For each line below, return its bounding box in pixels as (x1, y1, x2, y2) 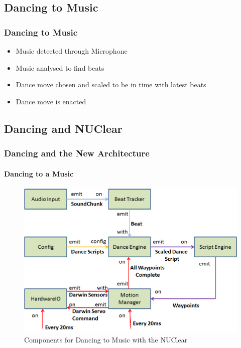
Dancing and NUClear (4, 120, 123, 136)
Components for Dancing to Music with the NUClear (24, 334, 188, 344)
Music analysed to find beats (16, 62, 104, 73)
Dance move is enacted (16, 96, 86, 106)
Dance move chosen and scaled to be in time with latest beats (16, 79, 206, 90)
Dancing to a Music (4, 168, 74, 179)
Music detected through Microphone (16, 46, 128, 56)
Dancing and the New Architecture (4, 147, 150, 159)
